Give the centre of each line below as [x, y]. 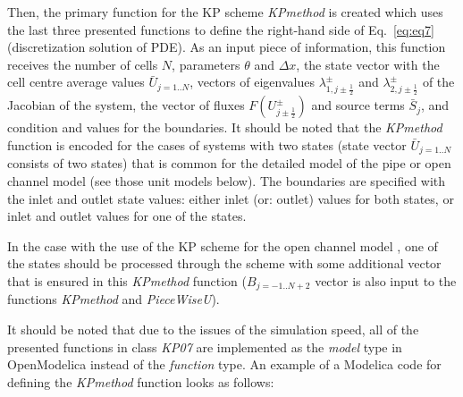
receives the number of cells [83, 64]
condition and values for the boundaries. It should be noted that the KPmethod [225, 127]
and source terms [358, 105]
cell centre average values [76, 82]
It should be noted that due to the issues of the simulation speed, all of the [213, 329]
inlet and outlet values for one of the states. [127, 216]
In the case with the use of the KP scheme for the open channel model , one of [223, 245]
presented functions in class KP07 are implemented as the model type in [205, 346]
